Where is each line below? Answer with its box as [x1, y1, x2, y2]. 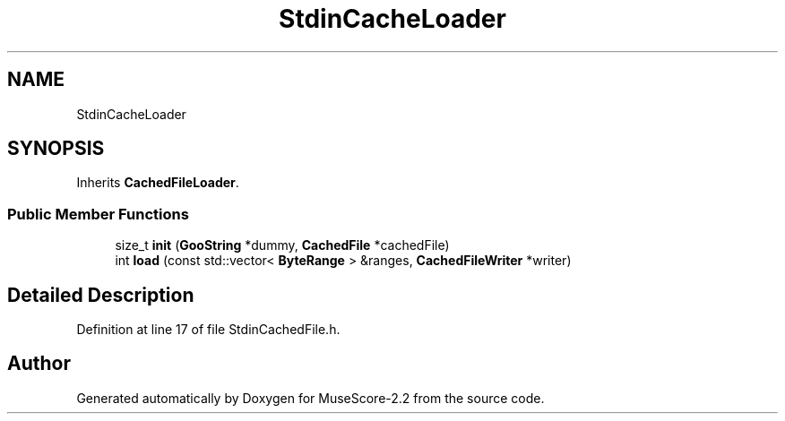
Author [7, 352, 71, 375]
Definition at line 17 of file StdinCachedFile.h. [76, 322, 341, 338]
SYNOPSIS [7, 137, 105, 160]
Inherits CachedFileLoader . [76, 175, 239, 191]
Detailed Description [7, 283, 194, 306]
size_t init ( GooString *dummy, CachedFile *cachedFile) [115, 237, 450, 253]
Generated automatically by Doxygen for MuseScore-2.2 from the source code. [76, 390, 545, 406]
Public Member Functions [7, 204, 189, 223]
